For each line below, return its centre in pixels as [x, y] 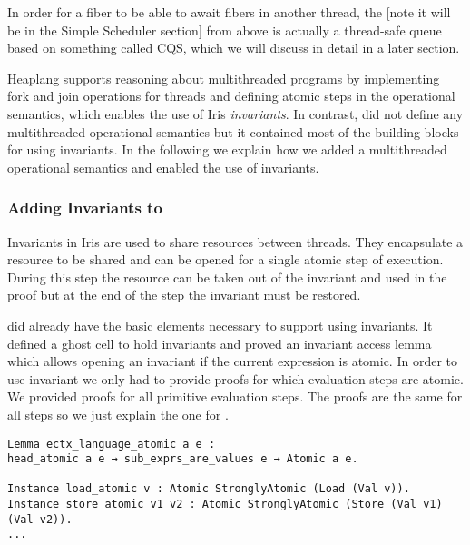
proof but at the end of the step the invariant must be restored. [184, 295]
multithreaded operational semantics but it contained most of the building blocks [233, 131]
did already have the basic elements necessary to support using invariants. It [220, 325]
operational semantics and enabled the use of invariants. [163, 167]
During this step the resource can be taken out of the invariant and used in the [227, 277]
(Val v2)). [40, 519]
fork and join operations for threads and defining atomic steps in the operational [231, 96]
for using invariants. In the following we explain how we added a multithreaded [227, 149]
